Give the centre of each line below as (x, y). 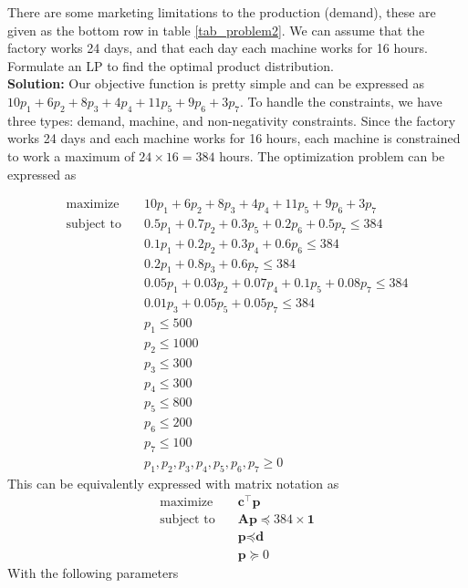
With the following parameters (93, 572)
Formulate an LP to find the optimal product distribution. (171, 65)
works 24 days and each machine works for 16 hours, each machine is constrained (234, 138)
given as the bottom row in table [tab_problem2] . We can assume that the (216, 30)
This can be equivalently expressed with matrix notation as (173, 483)
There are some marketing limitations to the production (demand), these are (222, 12)
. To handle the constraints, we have (341, 101)
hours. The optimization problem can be (332, 155)
